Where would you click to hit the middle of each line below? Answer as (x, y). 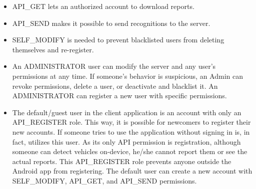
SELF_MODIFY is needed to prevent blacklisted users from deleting (118, 40)
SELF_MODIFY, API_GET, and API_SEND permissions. (104, 180)
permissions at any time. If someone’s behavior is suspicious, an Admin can (127, 76)
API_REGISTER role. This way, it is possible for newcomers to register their (131, 122)
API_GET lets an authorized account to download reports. (103, 6)
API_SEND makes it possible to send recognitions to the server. (111, 23)
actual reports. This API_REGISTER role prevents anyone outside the (122, 161)
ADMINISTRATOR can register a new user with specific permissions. (119, 95)
